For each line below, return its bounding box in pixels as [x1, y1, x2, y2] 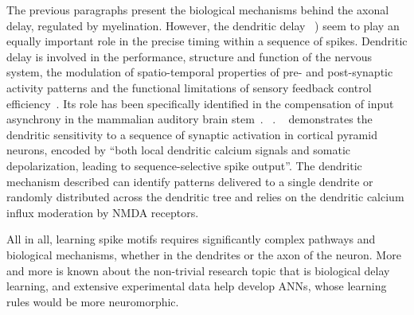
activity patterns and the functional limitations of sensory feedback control [6, 79, 372, 95]
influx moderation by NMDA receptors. [6, 204, 199, 220]
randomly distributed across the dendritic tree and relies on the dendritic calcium [6, 189, 404, 205]
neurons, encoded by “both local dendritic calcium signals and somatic [6, 142, 351, 158]
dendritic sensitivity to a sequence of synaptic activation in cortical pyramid [6, 126, 377, 142]
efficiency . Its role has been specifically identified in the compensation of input [6, 95, 394, 111]
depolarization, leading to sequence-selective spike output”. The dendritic [6, 157, 362, 173]
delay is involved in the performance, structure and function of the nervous [6, 48, 372, 64]
